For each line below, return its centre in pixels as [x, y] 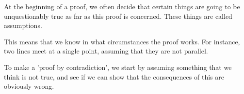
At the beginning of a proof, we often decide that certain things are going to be [122, 6]
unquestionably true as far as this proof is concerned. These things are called [118, 16]
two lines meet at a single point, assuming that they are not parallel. [106, 51]
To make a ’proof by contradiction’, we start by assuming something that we [118, 67]
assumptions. [23, 25]
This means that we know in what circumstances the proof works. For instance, [122, 41]
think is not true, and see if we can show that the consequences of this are [114, 76]
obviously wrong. [29, 86]
